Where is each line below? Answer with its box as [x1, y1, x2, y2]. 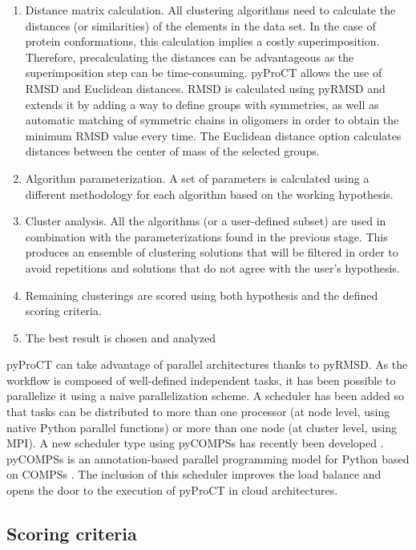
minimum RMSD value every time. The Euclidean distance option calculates [25, 127, 402, 144]
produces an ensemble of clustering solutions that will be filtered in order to [25, 244, 398, 261]
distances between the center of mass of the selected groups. [25, 143, 320, 160]
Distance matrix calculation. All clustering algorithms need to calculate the [25, 2, 396, 18]
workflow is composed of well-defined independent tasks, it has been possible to [6, 371, 396, 388]
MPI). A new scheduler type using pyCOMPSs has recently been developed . [6, 435, 384, 451]
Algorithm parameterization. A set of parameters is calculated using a [25, 169, 370, 186]
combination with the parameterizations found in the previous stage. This [25, 228, 388, 245]
